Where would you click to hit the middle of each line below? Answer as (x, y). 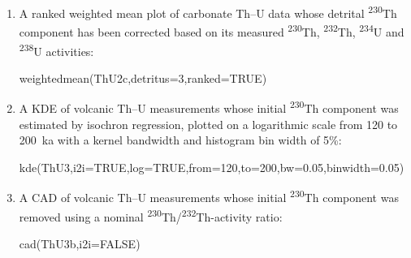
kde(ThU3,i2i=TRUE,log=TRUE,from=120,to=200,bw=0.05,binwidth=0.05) (212, 167)
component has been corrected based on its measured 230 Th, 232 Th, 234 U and (212, 30)
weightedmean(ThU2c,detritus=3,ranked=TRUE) (143, 77)
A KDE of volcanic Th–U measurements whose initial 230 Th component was (209, 107)
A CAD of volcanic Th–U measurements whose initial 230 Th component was (209, 196)
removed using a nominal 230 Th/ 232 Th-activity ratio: (151, 215)
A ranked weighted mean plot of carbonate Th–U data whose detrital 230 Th (208, 12)
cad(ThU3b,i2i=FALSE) (80, 243)
